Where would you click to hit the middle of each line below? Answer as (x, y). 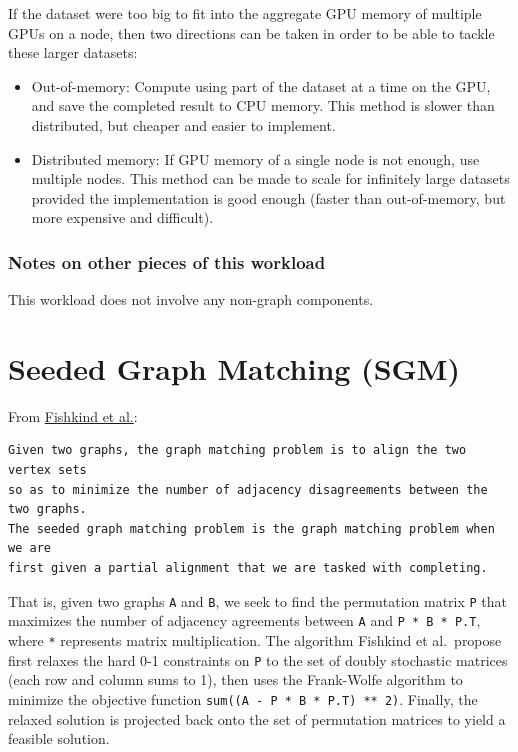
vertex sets (47, 470)
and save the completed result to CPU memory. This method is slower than (263, 105)
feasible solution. (59, 738)
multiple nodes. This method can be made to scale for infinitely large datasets (270, 178)
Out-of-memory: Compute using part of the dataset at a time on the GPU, (261, 85)
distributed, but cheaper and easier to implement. (183, 124)
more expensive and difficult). (122, 217)
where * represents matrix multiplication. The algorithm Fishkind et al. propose (255, 639)
